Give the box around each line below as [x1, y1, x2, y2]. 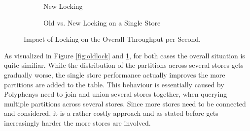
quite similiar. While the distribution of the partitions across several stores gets [4, 60, 244, 70]
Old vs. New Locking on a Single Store [43, 17, 161, 27]
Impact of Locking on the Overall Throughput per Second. [24, 34, 201, 44]
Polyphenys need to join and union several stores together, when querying [4, 89, 227, 99]
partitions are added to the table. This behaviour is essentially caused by [4, 79, 224, 89]
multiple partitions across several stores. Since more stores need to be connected [4, 98, 246, 108]
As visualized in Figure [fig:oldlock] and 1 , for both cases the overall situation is [4, 50, 245, 60]
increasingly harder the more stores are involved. [4, 117, 151, 128]
